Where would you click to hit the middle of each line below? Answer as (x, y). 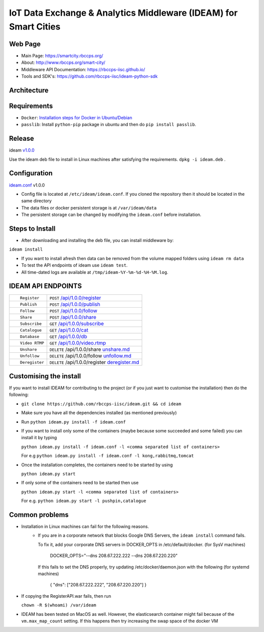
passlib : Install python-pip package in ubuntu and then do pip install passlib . (109, 125)
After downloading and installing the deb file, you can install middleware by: (98, 240)
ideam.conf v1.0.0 (27, 185)
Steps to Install (32, 228)
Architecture (29, 90)
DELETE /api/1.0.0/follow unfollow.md (90, 356)
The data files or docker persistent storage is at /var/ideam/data (89, 208)
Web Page (25, 44)
